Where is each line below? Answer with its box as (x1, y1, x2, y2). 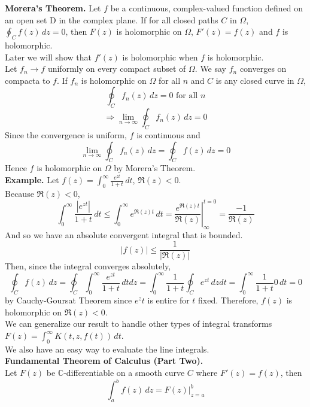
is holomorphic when (122, 50, 198, 63)
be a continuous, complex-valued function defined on (110, 2, 303, 14)
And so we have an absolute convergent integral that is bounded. (5, 228, 243, 241)
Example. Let (5, 174, 59, 186)
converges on (239, 62, 287, 75)
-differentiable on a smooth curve (63, 366, 185, 379)
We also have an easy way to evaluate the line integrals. (5, 342, 209, 355)
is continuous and (136, 128, 200, 141)
